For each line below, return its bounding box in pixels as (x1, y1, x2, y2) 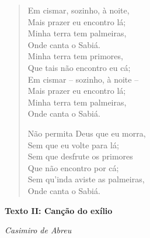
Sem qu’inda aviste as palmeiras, (27, 173, 145, 185)
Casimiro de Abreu (5, 224, 72, 236)
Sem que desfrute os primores (27, 150, 133, 162)
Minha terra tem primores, (27, 50, 123, 62)
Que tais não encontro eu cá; (27, 61, 131, 73)
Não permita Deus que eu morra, (27, 127, 146, 139)
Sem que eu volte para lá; (27, 138, 119, 151)
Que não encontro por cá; (27, 161, 119, 174)
